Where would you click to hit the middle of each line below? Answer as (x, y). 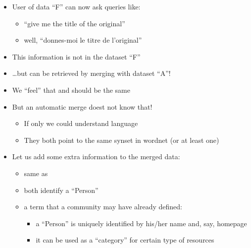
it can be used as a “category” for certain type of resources (125, 240)
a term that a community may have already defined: (103, 207)
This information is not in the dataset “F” (76, 56)
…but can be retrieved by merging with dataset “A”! (91, 73)
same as (36, 173)
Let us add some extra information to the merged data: (96, 156)
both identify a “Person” (61, 190)
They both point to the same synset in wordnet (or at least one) (122, 140)
